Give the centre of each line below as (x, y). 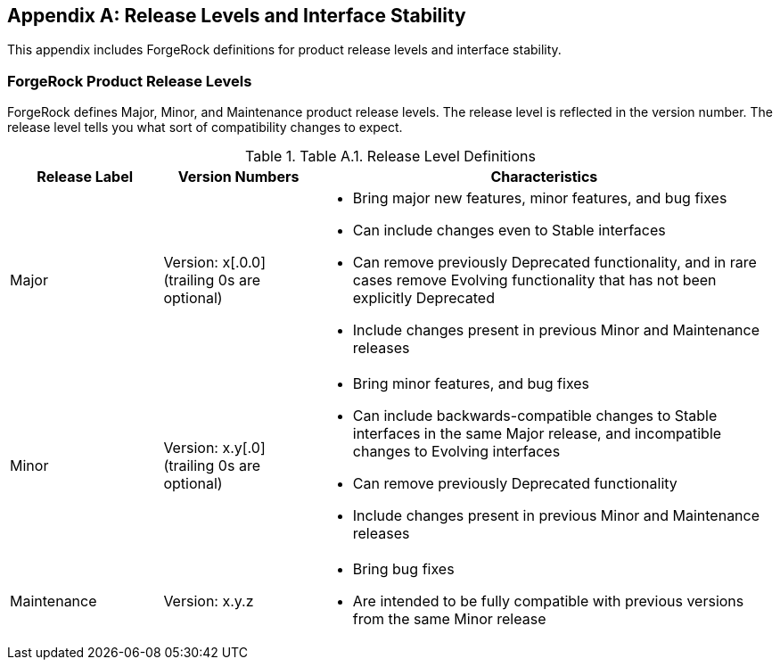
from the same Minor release (449, 619)
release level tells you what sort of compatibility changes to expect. (205, 128)
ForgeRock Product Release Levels (130, 81)
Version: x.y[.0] (214, 448)
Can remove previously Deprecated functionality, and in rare (554, 263)
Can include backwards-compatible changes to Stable (535, 416)
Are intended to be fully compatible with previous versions (548, 601)
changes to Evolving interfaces (456, 452)
